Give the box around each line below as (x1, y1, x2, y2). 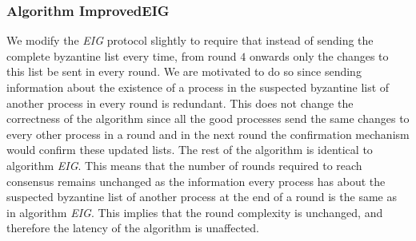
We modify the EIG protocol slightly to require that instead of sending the (6, 32, 374, 49)
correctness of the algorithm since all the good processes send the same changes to (6, 110, 410, 127)
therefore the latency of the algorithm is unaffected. (6, 219, 259, 236)
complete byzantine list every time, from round (6, 47, 237, 64)
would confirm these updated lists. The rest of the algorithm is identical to (6, 141, 373, 158)
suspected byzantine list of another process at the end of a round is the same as (6, 188, 397, 205)
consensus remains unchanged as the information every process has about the (6, 172, 386, 189)
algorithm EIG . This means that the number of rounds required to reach (6, 156, 362, 173)
